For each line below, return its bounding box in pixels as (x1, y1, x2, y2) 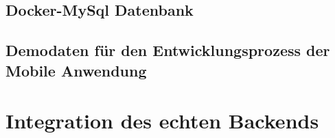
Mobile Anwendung (5, 59, 147, 81)
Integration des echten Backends (5, 107, 319, 135)
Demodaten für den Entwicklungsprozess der (5, 40, 330, 61)
